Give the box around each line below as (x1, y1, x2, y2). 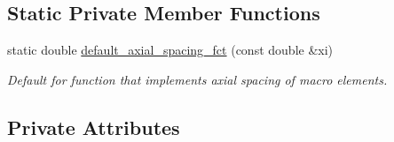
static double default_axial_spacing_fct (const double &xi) (7, 41, 334, 59)
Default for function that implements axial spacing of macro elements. (7, 70, 388, 88)
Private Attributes (7, 113, 180, 140)
